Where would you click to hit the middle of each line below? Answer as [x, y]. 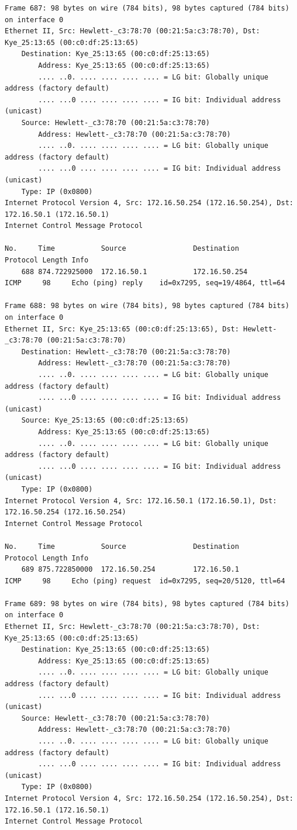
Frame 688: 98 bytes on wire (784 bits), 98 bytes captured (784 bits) [147, 306]
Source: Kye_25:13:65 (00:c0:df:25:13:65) [105, 421]
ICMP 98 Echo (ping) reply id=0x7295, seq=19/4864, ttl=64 [145, 283]
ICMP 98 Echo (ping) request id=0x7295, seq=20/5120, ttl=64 [145, 581]
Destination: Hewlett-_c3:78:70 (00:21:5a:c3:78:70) [126, 352]
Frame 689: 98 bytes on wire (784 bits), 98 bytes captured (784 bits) [147, 604]
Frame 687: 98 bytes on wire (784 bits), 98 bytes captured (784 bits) [147, 8]
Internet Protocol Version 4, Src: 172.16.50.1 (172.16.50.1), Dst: [141, 501]
